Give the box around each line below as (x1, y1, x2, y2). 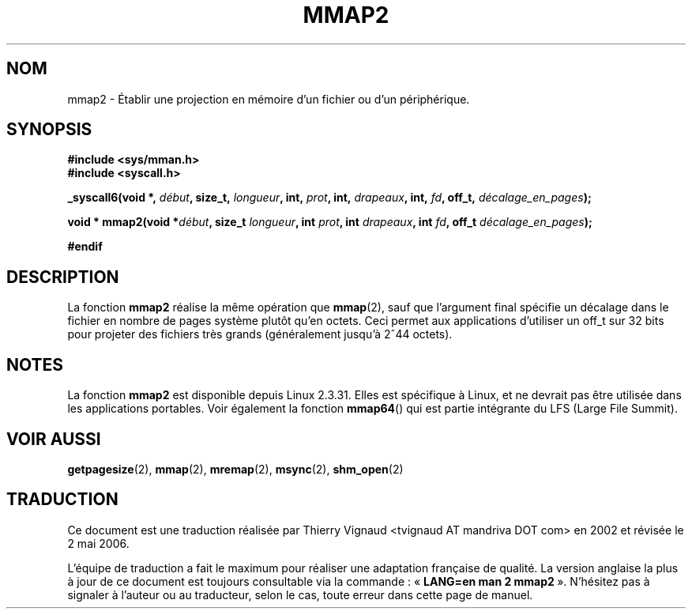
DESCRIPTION (6, 266, 119, 287)
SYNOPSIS (6, 119, 92, 140)
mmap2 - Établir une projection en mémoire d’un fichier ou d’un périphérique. (67, 92, 470, 106)
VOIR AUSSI (6, 428, 101, 449)
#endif (67, 240, 103, 254)
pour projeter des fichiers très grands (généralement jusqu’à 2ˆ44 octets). (67, 327, 453, 341)
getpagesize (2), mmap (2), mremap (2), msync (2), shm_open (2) (67, 462, 404, 476)
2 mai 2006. (67, 536, 130, 550)
